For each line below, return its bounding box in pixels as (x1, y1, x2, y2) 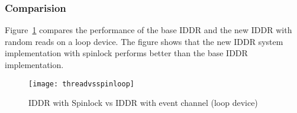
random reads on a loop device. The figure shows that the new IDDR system (5, 35, 283, 47)
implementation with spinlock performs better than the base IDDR (5, 47, 248, 59)
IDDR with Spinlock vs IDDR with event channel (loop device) (28, 96, 258, 109)
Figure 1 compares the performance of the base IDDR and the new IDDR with (5, 24, 292, 36)
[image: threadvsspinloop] (28, 79, 134, 88)
